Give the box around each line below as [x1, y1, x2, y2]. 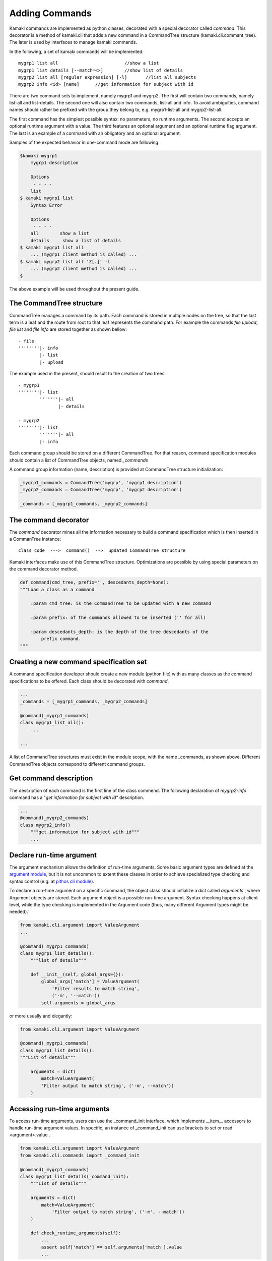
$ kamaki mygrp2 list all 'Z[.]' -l [20, 259, 111, 264]
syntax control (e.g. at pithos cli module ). [9, 878, 95, 884]
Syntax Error [30, 202, 63, 208]
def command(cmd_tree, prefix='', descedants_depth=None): [20, 580, 169, 585]
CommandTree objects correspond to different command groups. [9, 761, 146, 767]
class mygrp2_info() [20, 822, 71, 828]
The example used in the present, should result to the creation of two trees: [9, 371, 166, 377]
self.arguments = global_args [41, 1000, 116, 1006]
